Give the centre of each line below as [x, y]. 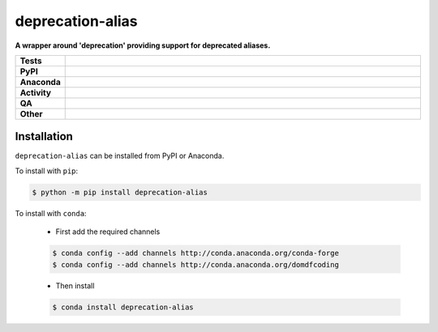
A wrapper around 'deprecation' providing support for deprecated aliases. [143, 45]
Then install [75, 285]
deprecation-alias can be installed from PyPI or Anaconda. [120, 156]
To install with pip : [47, 171]
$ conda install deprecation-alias [123, 307]
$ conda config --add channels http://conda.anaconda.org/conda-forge [196, 253]
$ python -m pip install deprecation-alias [120, 192]
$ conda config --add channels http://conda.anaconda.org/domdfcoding [196, 264]
